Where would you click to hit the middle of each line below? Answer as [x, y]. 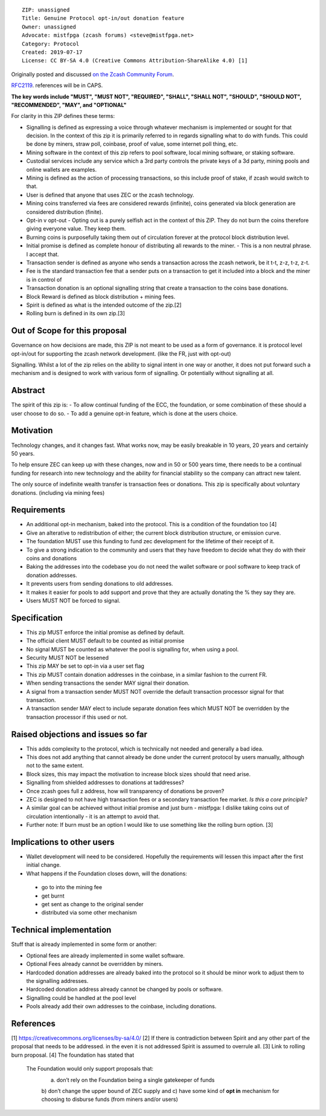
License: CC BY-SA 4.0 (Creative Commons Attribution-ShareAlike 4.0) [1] [135, 61]
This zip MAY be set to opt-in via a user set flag [85, 666]
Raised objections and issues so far [79, 734]
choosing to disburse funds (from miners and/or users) [110, 1099]
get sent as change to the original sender [93, 904]
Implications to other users [63, 842]
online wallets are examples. [62, 169]
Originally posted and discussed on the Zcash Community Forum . [93, 74]
